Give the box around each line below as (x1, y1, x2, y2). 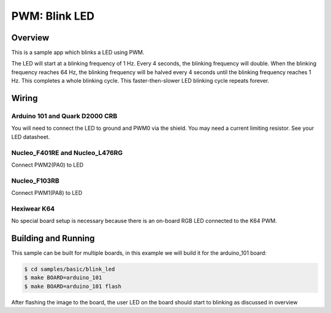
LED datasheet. (11, 133, 50, 140)
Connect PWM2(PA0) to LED (11, 161, 84, 168)
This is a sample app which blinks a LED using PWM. (11, 49, 145, 56)
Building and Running (11, 233, 95, 244)
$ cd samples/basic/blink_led (24, 266, 115, 273)
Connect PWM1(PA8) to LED (11, 189, 83, 197)
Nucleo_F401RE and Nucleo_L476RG (11, 148, 123, 157)
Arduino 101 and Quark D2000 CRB (11, 112, 118, 121)
